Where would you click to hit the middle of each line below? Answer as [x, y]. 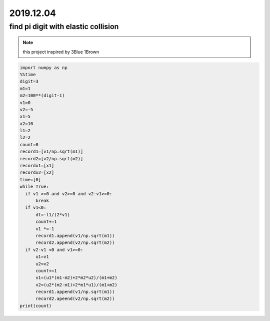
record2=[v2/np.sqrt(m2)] [51, 158]
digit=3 [29, 82]
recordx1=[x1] [37, 166]
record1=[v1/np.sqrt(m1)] [51, 152]
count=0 [29, 144]
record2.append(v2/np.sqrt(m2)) [75, 243]
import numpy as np [43, 67]
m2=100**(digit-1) [42, 96]
